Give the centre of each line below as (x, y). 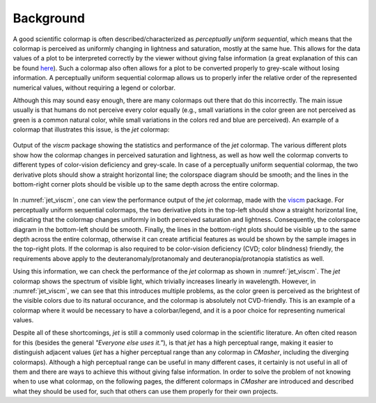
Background (49, 18)
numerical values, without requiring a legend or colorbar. (94, 88)
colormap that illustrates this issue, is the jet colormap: (91, 129)
